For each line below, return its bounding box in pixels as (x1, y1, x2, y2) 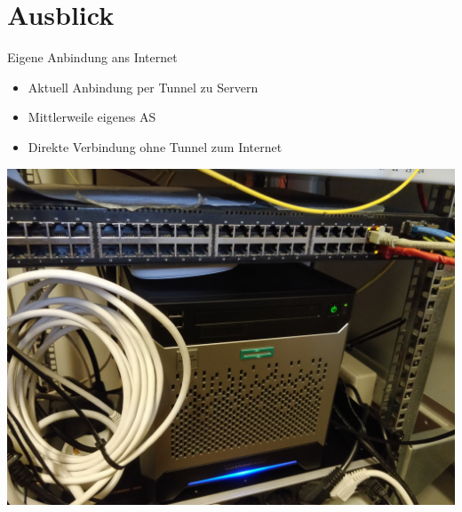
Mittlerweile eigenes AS (28, 108, 156, 126)
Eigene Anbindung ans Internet (7, 48, 178, 67)
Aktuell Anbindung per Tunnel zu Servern (28, 77, 259, 96)
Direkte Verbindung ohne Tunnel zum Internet (28, 137, 283, 156)
